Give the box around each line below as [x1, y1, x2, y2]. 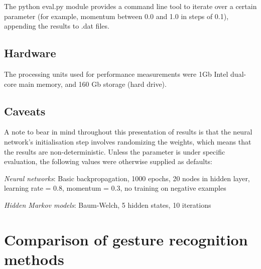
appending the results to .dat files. [4, 21, 109, 31]
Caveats [4, 103, 46, 118]
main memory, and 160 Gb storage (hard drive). [19, 78, 167, 89]
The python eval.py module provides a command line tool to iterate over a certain [4, 1, 257, 11]
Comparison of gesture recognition [4, 229, 248, 249]
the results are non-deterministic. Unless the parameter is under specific [4, 146, 225, 157]
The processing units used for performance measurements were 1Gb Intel [4, 68, 228, 79]
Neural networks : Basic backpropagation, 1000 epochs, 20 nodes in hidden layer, [4, 173, 250, 183]
